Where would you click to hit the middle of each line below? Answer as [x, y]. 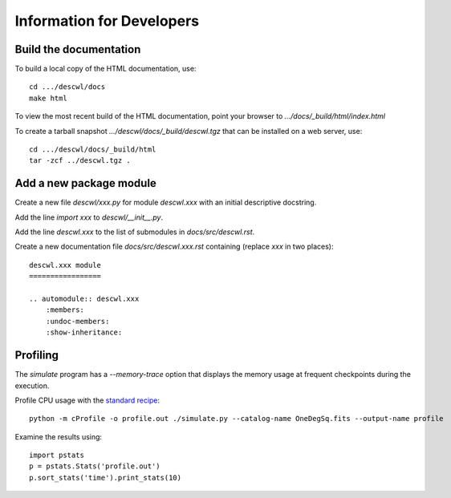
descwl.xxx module [65, 265]
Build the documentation [78, 49]
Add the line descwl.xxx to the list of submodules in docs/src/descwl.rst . [135, 232]
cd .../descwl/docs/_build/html [93, 150]
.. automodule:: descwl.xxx [84, 299]
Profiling [37, 356]
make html [48, 98]
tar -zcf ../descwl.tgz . [80, 161]
